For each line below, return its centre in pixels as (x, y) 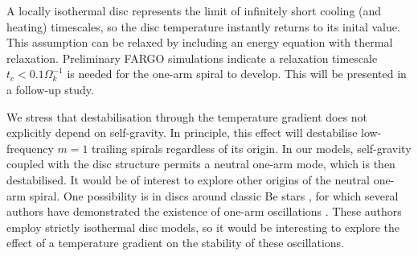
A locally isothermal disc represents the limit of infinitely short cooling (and (194, 10)
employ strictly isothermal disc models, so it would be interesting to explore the (203, 227)
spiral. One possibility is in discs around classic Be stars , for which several (214, 195)
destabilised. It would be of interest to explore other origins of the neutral (189, 179)
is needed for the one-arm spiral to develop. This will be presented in (237, 74)
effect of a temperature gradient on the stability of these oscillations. (176, 243)
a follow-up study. (50, 89)
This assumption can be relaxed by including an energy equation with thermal (200, 42)
